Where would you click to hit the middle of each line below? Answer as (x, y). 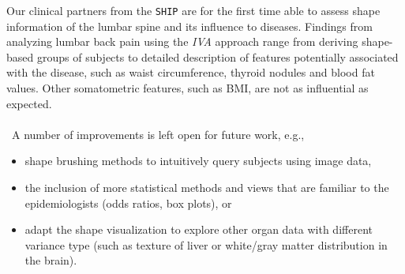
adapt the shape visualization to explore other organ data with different (199, 229)
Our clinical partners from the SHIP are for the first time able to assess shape (193, 10)
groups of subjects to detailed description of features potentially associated (217, 56)
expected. (29, 103)
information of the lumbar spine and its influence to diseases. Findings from (189, 26)
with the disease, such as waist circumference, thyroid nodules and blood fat (191, 72)
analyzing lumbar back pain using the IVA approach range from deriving (182, 41)
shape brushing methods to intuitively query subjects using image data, (198, 161)
